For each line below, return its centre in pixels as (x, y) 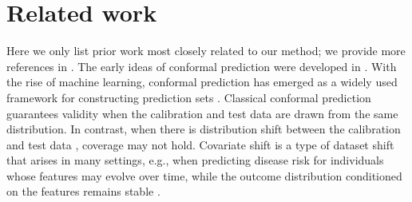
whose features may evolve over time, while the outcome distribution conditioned (204, 175)
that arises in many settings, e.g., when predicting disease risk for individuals (195, 160)
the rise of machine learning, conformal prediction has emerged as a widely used (202, 82)
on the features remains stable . (83, 191)
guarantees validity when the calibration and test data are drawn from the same (202, 113)
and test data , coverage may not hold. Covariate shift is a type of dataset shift (200, 144)
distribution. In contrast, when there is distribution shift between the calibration (204, 129)
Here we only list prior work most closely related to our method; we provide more (206, 51)
